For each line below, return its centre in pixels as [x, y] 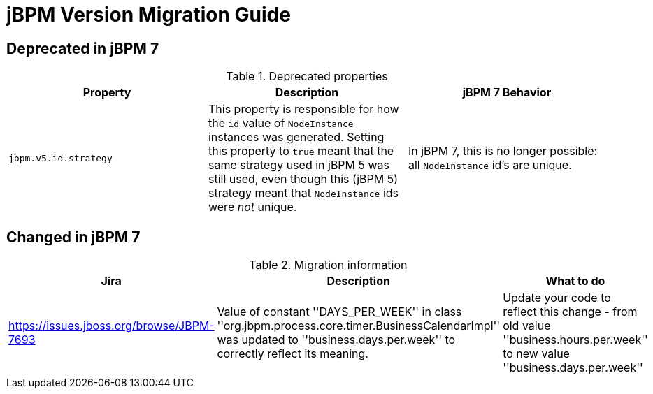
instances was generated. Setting [296, 137]
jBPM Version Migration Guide [149, 15]
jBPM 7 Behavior [507, 93]
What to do [575, 281]
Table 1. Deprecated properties [307, 76]
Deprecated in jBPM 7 [83, 48]
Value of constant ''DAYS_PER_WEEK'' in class [339, 312]
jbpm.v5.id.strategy [60, 158]
